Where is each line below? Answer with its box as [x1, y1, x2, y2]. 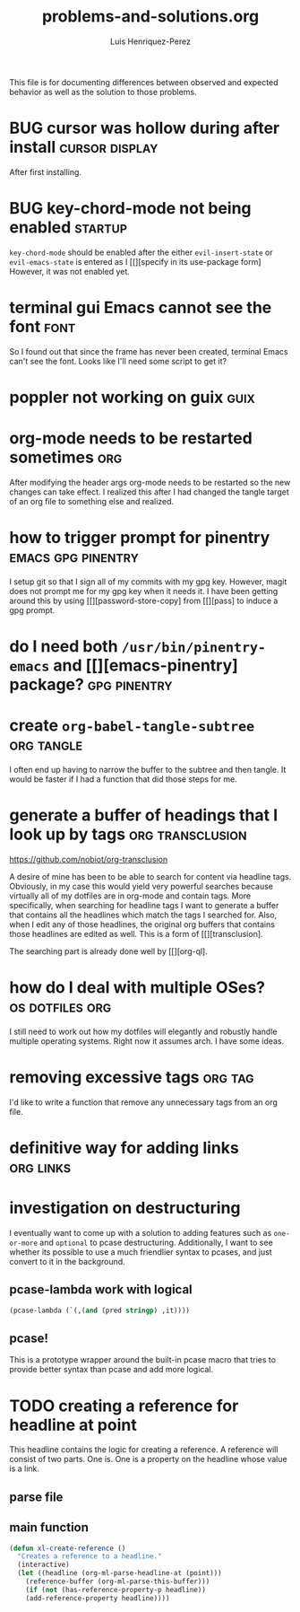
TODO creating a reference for [9, 1396, 239, 1415]
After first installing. [9, 166, 82, 177]
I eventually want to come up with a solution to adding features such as [9, 1227, 272, 1238]
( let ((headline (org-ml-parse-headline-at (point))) [17, 1569, 222, 1578]
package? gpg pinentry [9, 675, 173, 695]
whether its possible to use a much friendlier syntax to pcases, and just [9, 1246, 272, 1257]
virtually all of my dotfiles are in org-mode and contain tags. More [9, 890, 252, 901]
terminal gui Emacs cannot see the [9, 298, 272, 318]
